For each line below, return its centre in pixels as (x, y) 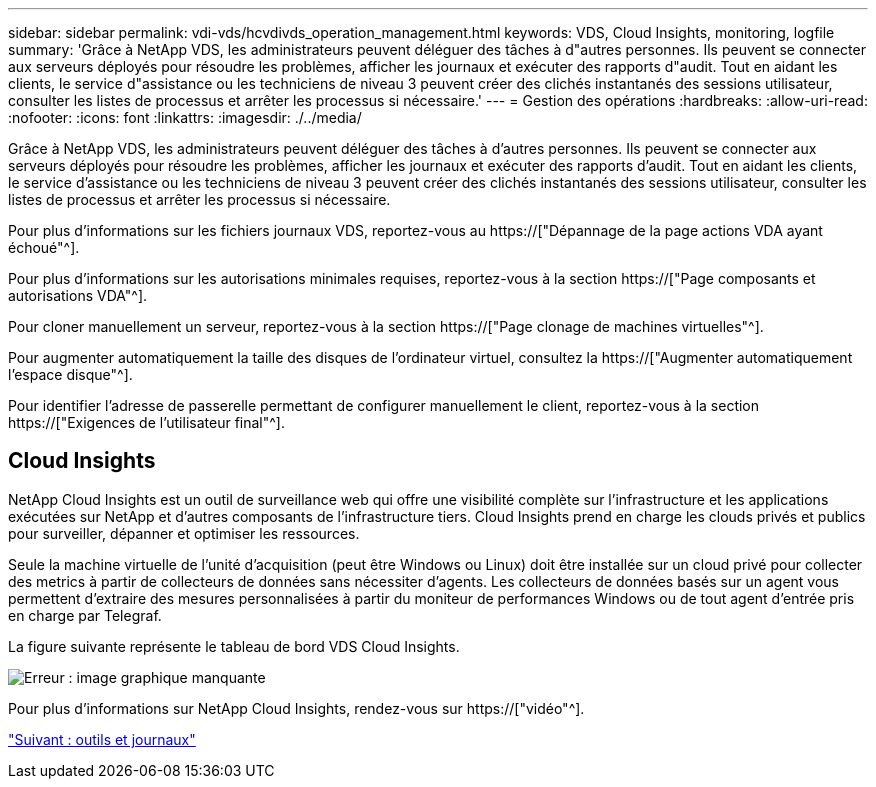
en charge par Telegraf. (85, 615)
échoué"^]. (44, 247)
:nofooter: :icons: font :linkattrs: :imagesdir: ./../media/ (185, 117)
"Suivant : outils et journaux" (102, 739)
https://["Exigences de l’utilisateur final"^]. (146, 422)
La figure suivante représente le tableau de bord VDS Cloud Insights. (234, 646)
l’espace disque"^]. (70, 374)
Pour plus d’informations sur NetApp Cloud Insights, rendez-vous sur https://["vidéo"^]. (296, 708)
